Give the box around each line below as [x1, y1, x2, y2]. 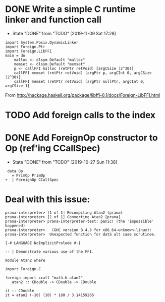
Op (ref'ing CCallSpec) [5, 143, 101, 154]
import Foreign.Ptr [5, 44, 46, 49]
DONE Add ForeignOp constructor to [5, 132, 158, 143]
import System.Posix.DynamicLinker [5, 40, 79, 45]
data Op [7, 169, 23, 174]
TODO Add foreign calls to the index [5, 110, 156, 121]
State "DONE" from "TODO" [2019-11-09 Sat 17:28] [12, 30, 116, 36]
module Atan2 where [5, 258, 46, 263]
